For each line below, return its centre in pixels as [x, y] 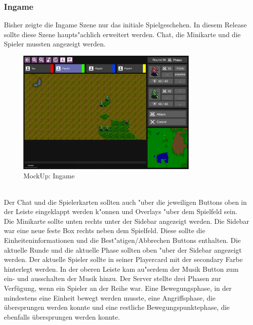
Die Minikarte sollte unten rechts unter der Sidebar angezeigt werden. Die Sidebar [126, 221]
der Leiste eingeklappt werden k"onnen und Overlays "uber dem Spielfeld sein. [121, 211]
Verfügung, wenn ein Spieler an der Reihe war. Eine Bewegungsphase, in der [118, 288]
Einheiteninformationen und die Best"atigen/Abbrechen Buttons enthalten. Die [122, 240]
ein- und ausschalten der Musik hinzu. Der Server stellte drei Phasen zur [113, 278]
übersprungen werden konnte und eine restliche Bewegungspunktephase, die [117, 307]
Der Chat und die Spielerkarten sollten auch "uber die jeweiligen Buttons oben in [126, 202]
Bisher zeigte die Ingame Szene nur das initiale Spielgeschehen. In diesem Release [126, 25]
